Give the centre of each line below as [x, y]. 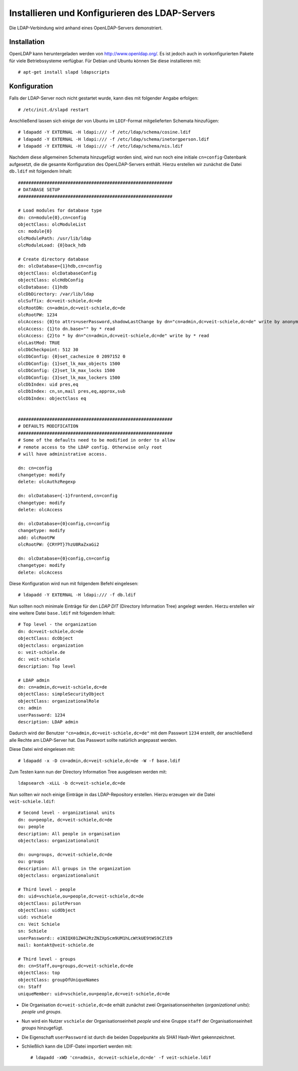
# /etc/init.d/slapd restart [53, 110]
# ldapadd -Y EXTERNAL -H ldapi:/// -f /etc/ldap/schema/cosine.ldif [105, 132]
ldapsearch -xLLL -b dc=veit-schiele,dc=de [72, 783]
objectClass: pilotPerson [50, 903]
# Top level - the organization [57, 625]
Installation [27, 42]
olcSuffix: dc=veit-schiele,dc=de [60, 301]
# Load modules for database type [60, 211]
